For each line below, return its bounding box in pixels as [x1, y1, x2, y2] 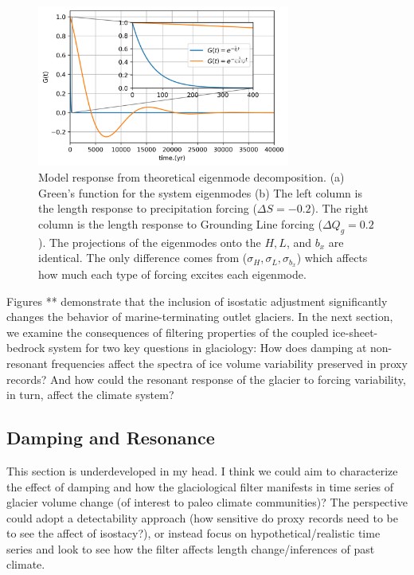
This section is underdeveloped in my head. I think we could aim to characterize [6, 462, 398, 479]
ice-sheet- [332, 323, 378, 340]
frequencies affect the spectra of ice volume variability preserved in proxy [51, 354, 408, 371]
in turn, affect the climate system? [6, 386, 174, 403]
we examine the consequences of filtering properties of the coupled [6, 323, 329, 340]
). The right [310, 200, 369, 217]
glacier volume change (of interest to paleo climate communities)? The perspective [6, 494, 408, 510]
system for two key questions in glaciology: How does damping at [48, 339, 367, 356]
